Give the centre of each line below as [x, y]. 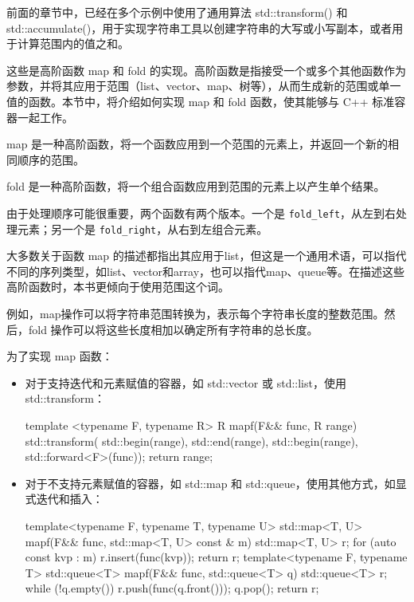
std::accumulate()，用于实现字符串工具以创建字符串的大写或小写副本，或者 [199, 28]
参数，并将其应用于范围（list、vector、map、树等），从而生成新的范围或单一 [204, 86]
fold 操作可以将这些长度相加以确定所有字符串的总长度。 [173, 329]
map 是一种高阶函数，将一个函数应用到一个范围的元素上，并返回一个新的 [197, 144]
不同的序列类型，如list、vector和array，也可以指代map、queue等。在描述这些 [205, 271]
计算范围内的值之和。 [73, 43]
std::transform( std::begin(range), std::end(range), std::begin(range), [191, 441]
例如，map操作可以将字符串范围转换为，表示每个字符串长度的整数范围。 [195, 314]
